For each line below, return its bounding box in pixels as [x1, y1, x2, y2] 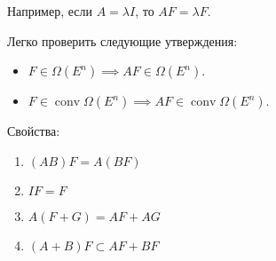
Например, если [7, 2, 93, 20]
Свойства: [7, 122, 60, 140]
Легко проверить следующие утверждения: [7, 31, 238, 50]
